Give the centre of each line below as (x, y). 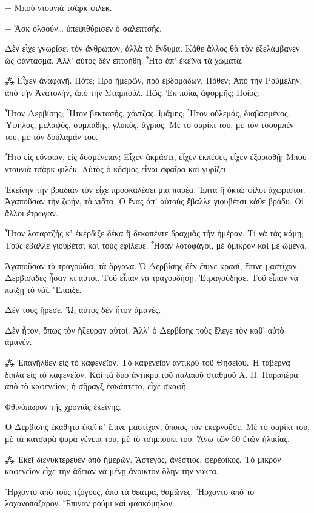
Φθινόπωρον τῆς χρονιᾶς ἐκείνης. (63, 406)
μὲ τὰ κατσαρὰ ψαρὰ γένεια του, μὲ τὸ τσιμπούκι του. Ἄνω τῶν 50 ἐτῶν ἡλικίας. (147, 439)
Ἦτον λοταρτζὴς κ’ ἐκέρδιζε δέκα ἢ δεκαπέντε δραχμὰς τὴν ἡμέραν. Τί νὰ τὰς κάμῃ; (155, 233)
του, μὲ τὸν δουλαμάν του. (52, 136)
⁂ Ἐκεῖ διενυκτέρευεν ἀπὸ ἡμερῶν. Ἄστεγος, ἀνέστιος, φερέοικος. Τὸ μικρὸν (143, 459)
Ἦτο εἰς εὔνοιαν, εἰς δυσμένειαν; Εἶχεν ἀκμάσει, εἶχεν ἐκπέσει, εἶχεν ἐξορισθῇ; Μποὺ (156, 157)
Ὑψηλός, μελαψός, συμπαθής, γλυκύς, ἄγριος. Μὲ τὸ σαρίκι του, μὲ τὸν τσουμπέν (149, 125)
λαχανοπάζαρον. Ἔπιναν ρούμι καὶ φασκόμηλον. (90, 503)
